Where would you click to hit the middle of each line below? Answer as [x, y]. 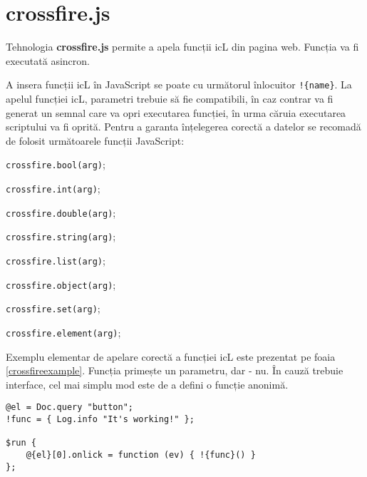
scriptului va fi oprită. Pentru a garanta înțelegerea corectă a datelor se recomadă [183, 127]
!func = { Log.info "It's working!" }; [100, 420]
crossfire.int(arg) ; [53, 188]
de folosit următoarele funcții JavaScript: [95, 140]
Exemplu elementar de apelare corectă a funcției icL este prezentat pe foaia [171, 356]
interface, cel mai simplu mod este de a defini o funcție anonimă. [147, 384]
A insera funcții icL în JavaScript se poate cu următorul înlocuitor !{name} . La [179, 84]
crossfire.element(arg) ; [63, 332]
